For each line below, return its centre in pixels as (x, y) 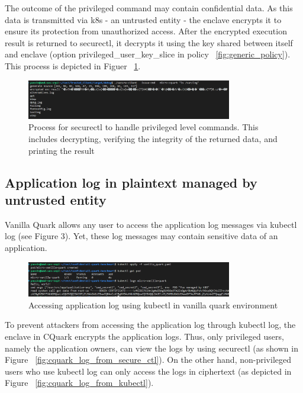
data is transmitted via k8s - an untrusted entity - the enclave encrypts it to (143, 19)
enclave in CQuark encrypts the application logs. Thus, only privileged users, (144, 336)
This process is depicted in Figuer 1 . (73, 65)
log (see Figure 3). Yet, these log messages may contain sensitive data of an (141, 236)
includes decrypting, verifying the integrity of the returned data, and (153, 138)
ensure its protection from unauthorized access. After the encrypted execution (146, 31)
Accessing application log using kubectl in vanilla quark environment (153, 305)
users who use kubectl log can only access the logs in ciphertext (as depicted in (148, 371)
